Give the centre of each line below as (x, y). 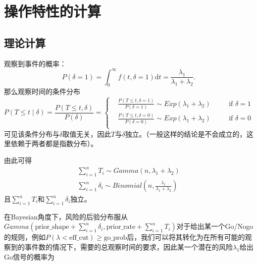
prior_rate (121, 227)
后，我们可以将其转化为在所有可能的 (186, 237)
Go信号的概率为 (29, 256)
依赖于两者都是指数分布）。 (54, 143)
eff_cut (79, 238)
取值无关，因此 (87, 133)
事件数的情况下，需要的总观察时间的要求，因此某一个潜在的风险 (128, 247)
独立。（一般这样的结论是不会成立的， (186, 133)
